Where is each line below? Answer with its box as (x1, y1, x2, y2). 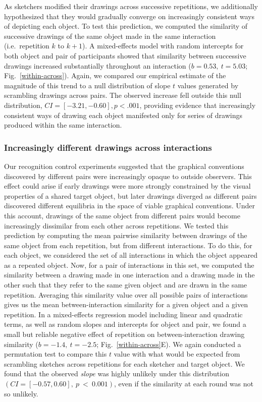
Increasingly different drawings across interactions (4, 141, 212, 153)
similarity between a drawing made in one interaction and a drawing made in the (4, 269, 255, 280)
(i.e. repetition (4, 40, 49, 51)
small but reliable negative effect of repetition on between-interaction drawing (4, 329, 245, 339)
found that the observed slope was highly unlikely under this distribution (4, 368, 229, 379)
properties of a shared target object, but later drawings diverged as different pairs (4, 190, 257, 201)
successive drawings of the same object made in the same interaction (4, 30, 216, 41)
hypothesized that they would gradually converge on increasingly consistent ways (4, 11, 254, 21)
